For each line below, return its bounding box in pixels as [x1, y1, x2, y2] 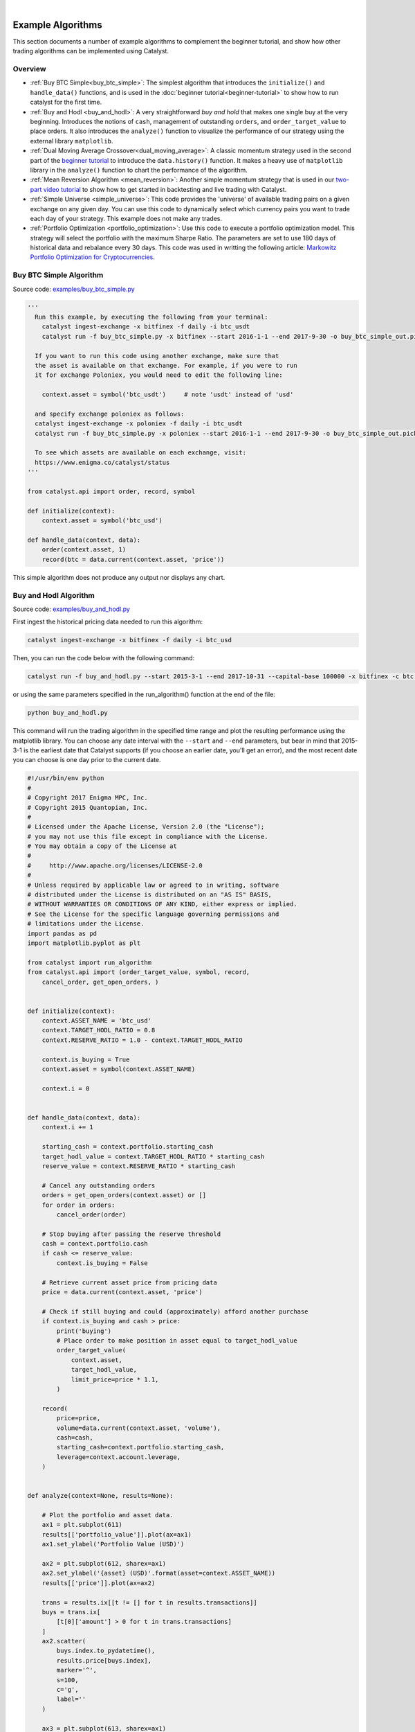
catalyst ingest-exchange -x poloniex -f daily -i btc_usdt [35, 420, 243, 427]
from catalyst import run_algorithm [27, 958, 152, 966]
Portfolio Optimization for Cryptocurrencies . [30, 253, 155, 261]
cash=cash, [56, 1433, 93, 1441]
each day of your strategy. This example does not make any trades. [30, 214, 223, 222]
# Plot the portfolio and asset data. [41, 1511, 174, 1519]
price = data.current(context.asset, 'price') [41, 1289, 203, 1296]
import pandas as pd [27, 929, 97, 937]
